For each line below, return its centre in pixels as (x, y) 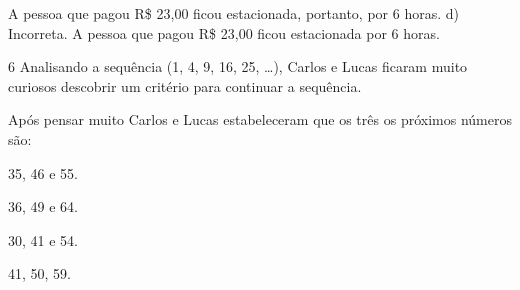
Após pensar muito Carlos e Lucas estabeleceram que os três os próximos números (260, 119)
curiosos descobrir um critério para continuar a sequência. (185, 85)
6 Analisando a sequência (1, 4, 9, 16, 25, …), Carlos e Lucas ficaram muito (238, 66)
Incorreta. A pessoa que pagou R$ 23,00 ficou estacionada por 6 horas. (224, 32)
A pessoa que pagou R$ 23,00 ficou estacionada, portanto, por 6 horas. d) (233, 13)
